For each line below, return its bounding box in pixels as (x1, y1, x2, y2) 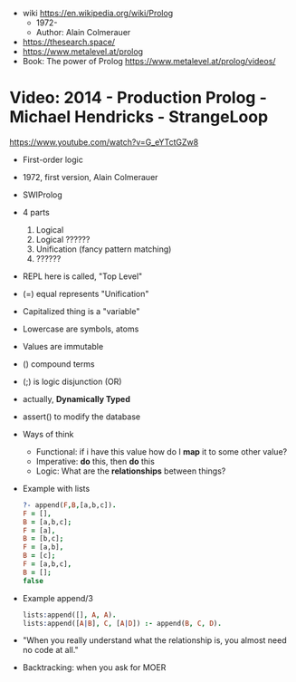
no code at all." (22, 645, 79, 656)
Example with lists (22, 483, 91, 494)
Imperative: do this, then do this (35, 456, 156, 466)
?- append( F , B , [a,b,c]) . (22, 500, 117, 510)
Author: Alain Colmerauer (35, 27, 131, 37)
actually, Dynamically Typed (22, 393, 131, 404)
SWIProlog (22, 189, 63, 200)
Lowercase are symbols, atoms (22, 323, 139, 334)
